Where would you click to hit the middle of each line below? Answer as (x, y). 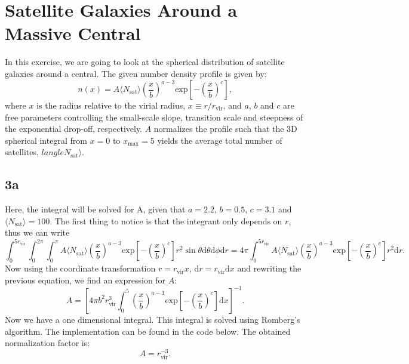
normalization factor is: (47, 343)
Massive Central (73, 33)
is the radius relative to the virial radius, (111, 105)
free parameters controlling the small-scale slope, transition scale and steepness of (154, 117)
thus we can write (37, 232)
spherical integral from (46, 140)
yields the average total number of (220, 140)
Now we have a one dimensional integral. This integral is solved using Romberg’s (153, 319)
